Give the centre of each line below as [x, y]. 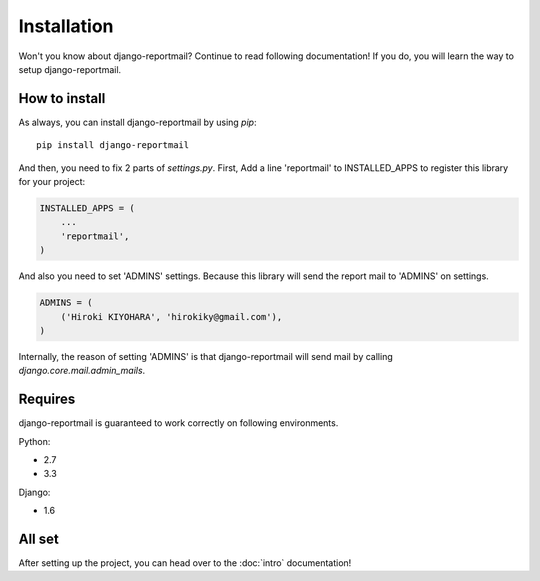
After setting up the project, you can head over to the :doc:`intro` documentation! [185, 563]
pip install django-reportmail [113, 145]
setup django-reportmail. [70, 69]
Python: [34, 441]
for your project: [52, 182]
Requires [47, 399]
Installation [66, 26]
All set [38, 538]
